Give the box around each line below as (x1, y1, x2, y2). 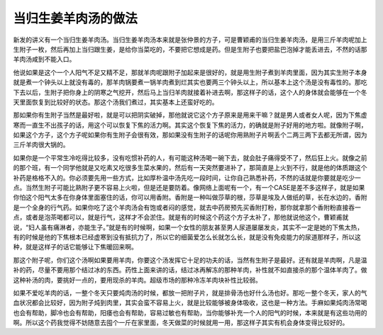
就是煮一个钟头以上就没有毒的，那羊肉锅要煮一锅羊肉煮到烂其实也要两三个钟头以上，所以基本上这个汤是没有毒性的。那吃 (13, 78, 367, 86)
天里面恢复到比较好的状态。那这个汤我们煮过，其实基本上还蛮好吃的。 (13, 98, 218, 106)
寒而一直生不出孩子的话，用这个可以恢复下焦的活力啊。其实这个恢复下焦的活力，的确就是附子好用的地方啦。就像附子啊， (13, 120, 367, 129)
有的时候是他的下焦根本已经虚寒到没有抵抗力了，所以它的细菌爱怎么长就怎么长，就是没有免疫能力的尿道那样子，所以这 (13, 232, 361, 241)
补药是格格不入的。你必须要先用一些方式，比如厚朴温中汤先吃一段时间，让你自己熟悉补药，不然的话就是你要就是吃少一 (13, 174, 361, 182)
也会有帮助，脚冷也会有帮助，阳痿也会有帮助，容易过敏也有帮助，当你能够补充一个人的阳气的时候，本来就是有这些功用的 (13, 308, 367, 317)
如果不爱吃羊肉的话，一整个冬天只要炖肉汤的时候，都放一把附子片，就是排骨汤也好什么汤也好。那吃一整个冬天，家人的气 (13, 288, 367, 297)
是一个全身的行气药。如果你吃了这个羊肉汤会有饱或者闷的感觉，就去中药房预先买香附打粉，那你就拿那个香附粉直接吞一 (13, 203, 361, 212)
